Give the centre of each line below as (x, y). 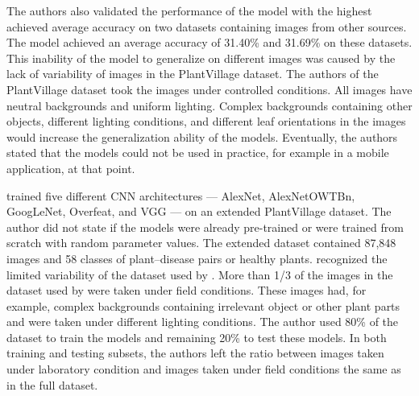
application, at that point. (71, 168)
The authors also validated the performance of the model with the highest (189, 10)
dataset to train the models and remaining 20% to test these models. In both (197, 337)
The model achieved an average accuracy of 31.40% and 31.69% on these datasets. (209, 42)
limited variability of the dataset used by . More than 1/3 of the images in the (200, 274)
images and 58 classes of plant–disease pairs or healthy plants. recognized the (197, 258)
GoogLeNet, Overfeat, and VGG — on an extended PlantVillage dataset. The (199, 211)
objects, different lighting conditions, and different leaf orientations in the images (206, 121)
